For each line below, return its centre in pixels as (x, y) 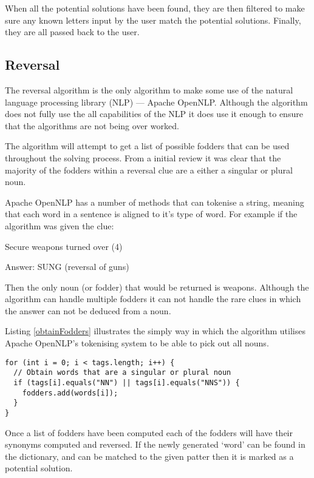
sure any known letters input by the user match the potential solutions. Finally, (153, 20)
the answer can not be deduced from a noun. (88, 310)
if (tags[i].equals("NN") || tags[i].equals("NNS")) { (127, 382)
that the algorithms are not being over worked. (92, 125)
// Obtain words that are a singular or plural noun (122, 373)
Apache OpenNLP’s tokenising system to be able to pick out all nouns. (137, 343)
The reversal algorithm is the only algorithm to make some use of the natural (149, 89)
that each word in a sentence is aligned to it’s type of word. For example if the (151, 214)
